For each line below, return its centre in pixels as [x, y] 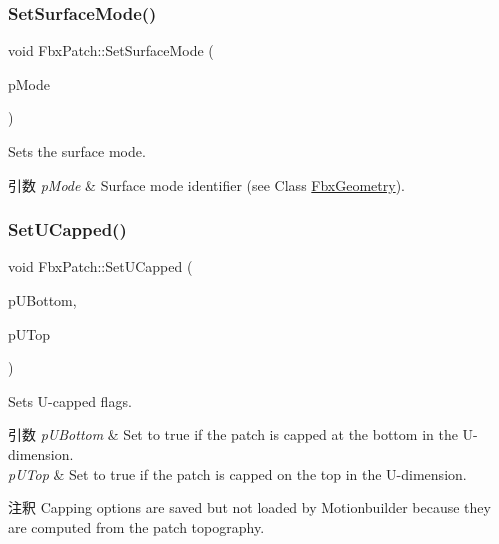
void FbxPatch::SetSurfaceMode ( [111, 50]
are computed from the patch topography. [136, 526]
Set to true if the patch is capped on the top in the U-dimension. [268, 473]
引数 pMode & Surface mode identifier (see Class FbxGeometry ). [206, 184]
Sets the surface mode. [77, 151]
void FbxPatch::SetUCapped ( [100, 266]
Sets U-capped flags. [70, 400]
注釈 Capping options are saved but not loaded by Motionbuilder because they [249, 507]
